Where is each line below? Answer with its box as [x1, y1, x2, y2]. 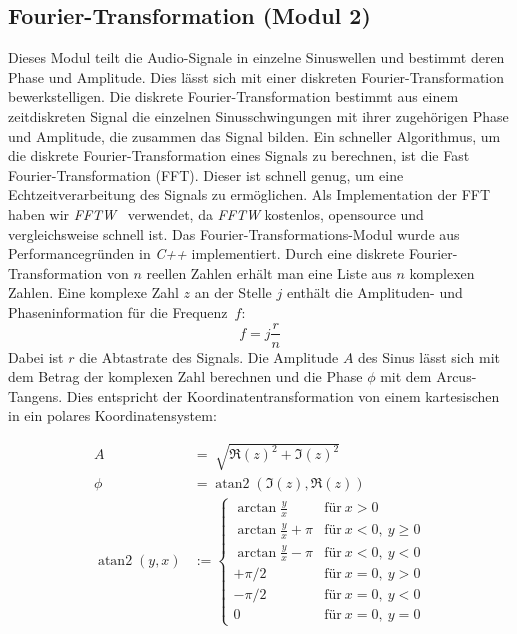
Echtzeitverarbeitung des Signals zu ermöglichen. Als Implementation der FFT [8, 184, 491, 205]
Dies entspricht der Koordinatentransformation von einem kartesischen [66, 385, 500, 406]
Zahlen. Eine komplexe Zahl [8, 282, 179, 303]
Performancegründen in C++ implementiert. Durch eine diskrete [8, 243, 405, 264]
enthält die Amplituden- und [286, 282, 463, 303]
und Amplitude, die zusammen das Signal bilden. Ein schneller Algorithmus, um [8, 125, 501, 146]
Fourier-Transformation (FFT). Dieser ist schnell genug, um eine [8, 164, 404, 185]
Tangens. [8, 385, 63, 406]
